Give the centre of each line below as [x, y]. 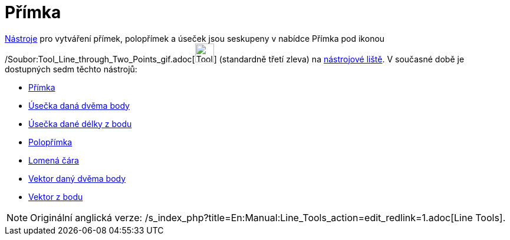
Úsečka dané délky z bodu [80, 124]
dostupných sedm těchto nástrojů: [71, 69]
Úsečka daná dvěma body [79, 105]
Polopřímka [50, 142]
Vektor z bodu [56, 196]
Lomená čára [54, 160]
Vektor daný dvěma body [77, 178]
